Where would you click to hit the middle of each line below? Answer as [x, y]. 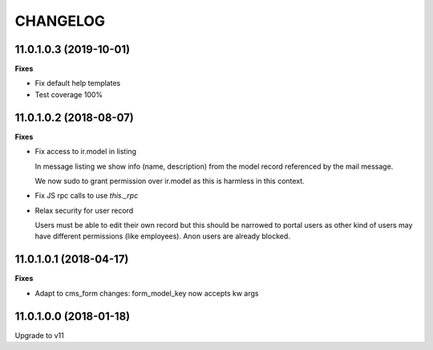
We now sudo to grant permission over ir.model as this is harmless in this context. [170, 181]
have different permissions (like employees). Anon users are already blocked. [162, 236]
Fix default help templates [78, 83]
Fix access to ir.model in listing [85, 152]
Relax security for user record [84, 210]
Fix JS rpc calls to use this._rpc [87, 196]
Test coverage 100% [69, 94]
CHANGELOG [60, 21]
